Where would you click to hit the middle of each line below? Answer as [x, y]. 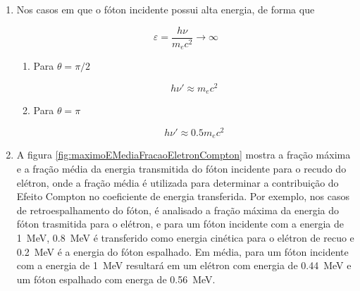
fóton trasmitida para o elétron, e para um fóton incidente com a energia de [180, 224]
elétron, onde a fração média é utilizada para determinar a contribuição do [178, 182]
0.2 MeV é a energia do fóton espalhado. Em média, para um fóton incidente [182, 251]
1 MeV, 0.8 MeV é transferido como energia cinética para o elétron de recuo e [185, 237]
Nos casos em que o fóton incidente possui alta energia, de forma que [166, 9]
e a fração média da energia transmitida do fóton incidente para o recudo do [181, 168]
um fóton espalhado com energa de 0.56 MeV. [116, 279]
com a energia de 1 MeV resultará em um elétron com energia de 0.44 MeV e [184, 265]
